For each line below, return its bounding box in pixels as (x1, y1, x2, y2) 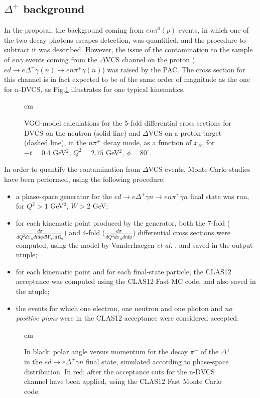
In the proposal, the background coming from (4, 25, 144, 35)
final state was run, (190, 190, 249, 201)
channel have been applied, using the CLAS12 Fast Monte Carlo (24, 376, 222, 386)
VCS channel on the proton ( (105, 54, 195, 64)
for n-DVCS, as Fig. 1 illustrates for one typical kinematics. (4, 83, 185, 94)
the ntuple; (16, 285, 50, 296)
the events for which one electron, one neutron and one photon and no (16, 303, 232, 313)
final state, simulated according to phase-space (85, 356, 229, 366)
